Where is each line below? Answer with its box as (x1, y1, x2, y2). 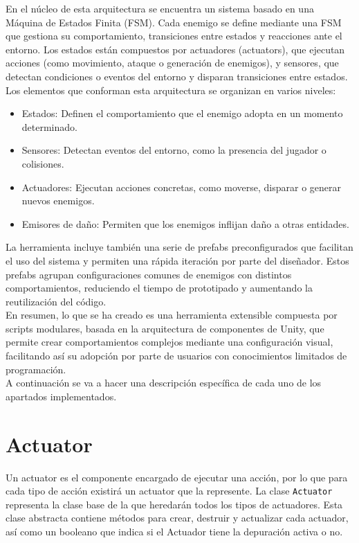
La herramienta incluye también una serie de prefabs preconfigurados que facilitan (6, 240, 353, 254)
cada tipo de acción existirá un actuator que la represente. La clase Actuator (6, 483, 333, 498)
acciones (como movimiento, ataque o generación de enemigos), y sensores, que (6, 55, 339, 70)
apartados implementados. (6, 389, 117, 403)
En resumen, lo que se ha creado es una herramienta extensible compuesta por (6, 308, 338, 322)
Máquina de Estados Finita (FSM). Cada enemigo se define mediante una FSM (6, 15, 342, 29)
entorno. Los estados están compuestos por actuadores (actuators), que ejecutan (6, 42, 345, 56)
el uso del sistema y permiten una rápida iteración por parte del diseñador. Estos (6, 253, 349, 267)
